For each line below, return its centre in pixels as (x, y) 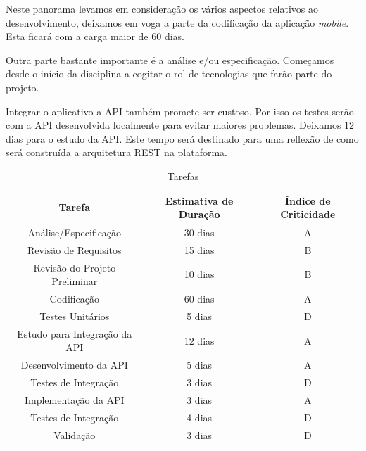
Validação (75, 434)
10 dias (199, 274)
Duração (199, 214)
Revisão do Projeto (75, 267)
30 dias (199, 232)
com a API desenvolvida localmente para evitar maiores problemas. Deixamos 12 (180, 125)
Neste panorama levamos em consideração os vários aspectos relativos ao (162, 8)
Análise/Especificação (75, 232)
